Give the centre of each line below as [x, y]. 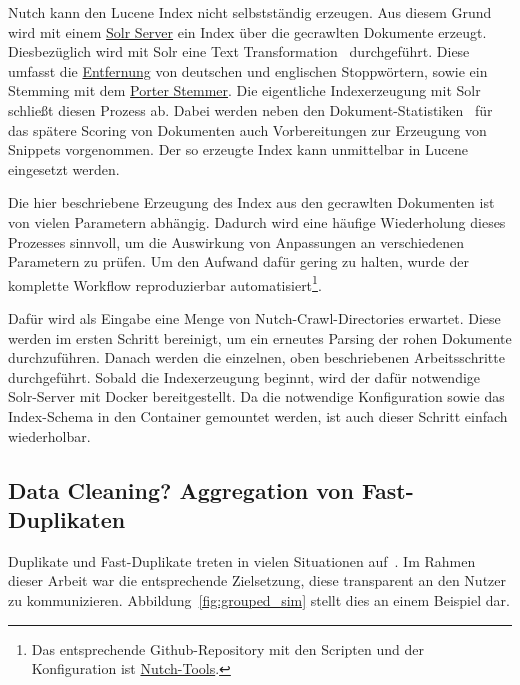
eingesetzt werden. [64, 168]
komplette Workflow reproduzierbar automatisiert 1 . [165, 283]
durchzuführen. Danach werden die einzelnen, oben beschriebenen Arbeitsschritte [256, 357]
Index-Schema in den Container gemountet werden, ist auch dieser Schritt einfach [258, 415]
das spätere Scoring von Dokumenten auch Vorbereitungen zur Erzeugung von [247, 129]
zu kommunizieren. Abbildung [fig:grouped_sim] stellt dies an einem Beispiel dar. [259, 599]
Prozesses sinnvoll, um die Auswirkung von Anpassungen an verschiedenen [236, 241]
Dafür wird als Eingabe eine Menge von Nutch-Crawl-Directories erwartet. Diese [254, 317]
